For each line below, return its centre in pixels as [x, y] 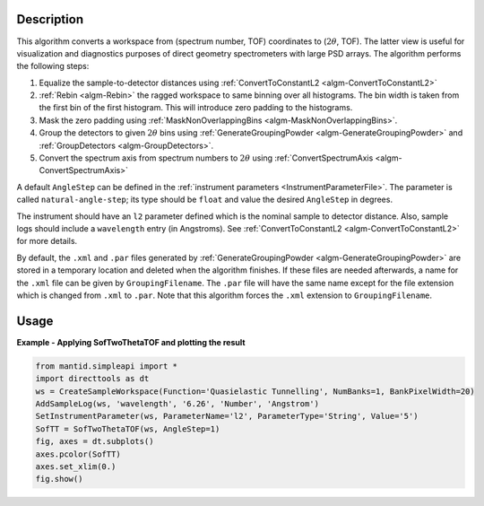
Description [50, 19]
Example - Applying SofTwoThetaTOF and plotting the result [131, 342]
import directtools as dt [92, 379]
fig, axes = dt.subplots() [95, 441]
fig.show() [59, 479]
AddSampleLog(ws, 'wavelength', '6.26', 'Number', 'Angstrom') [177, 404]
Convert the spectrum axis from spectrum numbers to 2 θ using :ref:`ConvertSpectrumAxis [206, 158]
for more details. [47, 241]
